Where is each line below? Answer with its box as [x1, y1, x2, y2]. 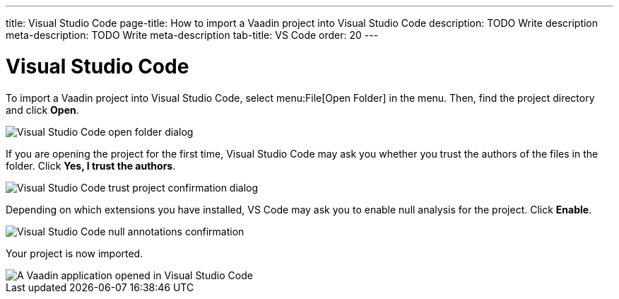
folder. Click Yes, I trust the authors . [6, 159, 176, 172]
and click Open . [6, 103, 79, 116]
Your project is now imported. [6, 247, 143, 259]
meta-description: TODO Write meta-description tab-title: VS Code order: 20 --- [6, 29, 379, 41]
